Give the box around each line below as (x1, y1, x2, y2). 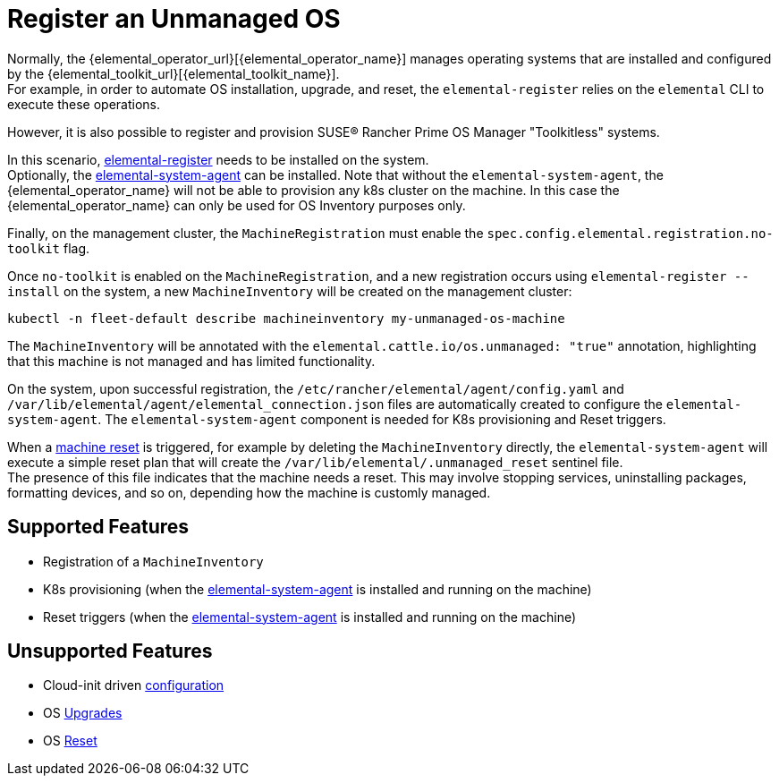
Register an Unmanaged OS (7, 4, 341, 34)
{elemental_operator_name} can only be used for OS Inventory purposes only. (7, 197, 466, 213)
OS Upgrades (43, 705, 123, 721)
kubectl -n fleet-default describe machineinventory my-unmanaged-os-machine (7, 311, 565, 326)
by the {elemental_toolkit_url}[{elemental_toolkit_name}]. (7, 65, 340, 81)
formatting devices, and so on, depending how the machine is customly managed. (7, 484, 491, 500)
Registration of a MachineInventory (43, 553, 264, 569)
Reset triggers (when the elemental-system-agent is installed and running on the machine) (43, 609, 577, 625)
